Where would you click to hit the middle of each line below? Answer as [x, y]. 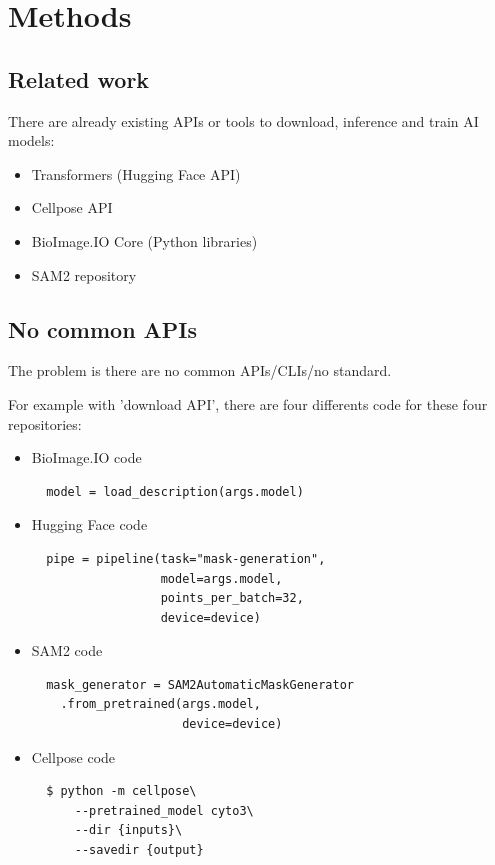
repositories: [45, 423]
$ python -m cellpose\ [121, 791]
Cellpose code [73, 756]
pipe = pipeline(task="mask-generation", [186, 558]
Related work [79, 78]
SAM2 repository [84, 274]
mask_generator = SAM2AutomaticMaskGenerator [200, 684]
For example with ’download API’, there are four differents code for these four [248, 403]
